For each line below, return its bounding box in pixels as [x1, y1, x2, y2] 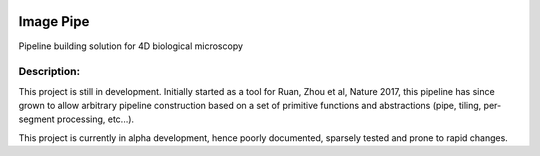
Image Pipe [18, 13, 90, 30]
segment [18, 113, 55, 125]
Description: [18, 65, 80, 79]
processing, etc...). [56, 113, 135, 125]
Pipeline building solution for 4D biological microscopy [18, 40, 244, 52]
